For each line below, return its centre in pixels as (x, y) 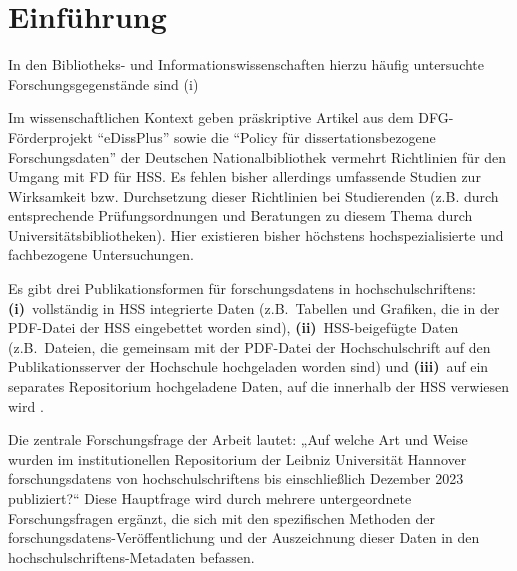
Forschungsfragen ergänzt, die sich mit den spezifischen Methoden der (221, 517)
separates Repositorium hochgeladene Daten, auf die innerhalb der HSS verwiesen (259, 386)
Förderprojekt (50, 136)
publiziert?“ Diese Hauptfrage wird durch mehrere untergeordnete (210, 498)
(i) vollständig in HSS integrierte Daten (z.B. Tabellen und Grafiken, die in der (254, 307)
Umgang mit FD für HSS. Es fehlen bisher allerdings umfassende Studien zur (244, 176)
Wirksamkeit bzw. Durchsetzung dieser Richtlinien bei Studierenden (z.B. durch (253, 195)
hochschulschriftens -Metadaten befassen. (131, 556)
